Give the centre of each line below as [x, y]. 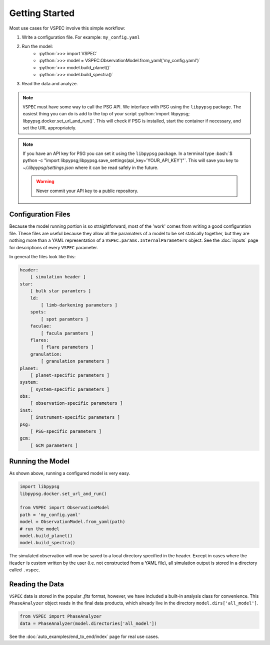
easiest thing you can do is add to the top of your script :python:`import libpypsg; [106, 114]
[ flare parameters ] [67, 347]
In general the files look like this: [42, 257]
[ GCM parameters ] [54, 445]
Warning [45, 182]
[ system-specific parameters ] [70, 389]
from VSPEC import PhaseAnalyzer [61, 616]
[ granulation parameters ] [75, 361]
